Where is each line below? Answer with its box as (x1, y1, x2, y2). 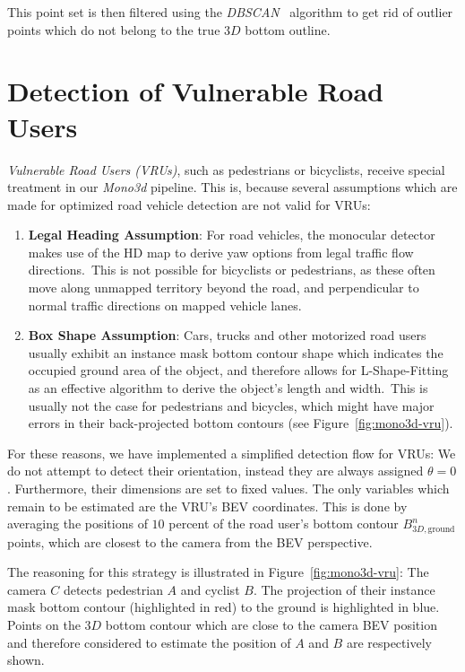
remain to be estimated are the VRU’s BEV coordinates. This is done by (7, 496, 408, 515)
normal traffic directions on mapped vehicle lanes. (28, 295, 302, 314)
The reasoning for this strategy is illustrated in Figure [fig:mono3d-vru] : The (7, 563, 429, 581)
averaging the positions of (7, 514, 148, 533)
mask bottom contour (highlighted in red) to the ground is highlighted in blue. (7, 598, 440, 616)
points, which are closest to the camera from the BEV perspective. (7, 532, 373, 551)
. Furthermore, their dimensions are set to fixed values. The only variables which (7, 479, 450, 497)
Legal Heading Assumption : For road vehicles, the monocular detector (28, 225, 435, 244)
